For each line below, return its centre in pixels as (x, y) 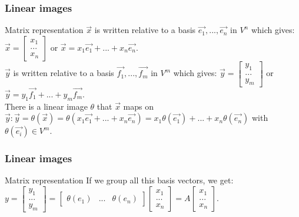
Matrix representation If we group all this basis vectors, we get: (119, 180)
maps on (139, 106)
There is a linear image (46, 106)
